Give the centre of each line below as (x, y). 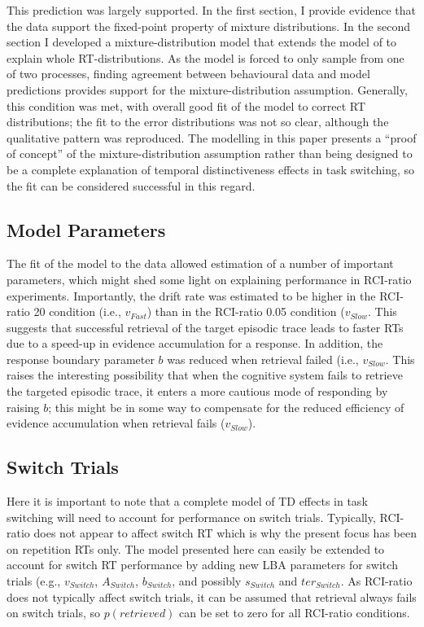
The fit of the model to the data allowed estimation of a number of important (200, 263)
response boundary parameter (81, 359)
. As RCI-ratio (376, 581)
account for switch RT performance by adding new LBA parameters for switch (202, 565)
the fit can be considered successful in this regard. (131, 185)
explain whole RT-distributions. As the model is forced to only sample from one (205, 57)
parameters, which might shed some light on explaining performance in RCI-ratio (209, 279)
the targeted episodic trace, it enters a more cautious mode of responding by (197, 391)
